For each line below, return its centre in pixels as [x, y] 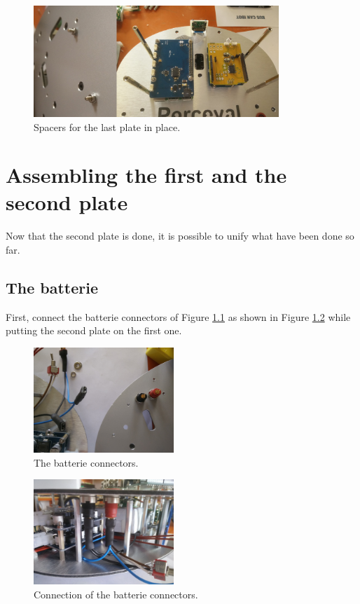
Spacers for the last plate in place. [107, 126]
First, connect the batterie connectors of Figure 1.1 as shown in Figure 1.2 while [178, 316]
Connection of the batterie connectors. [116, 594]
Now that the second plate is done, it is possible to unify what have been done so [180, 236]
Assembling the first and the [146, 175]
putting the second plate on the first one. [94, 330]
